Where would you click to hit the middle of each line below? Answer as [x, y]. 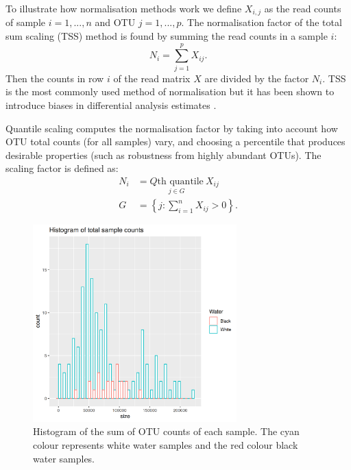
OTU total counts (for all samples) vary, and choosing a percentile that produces [175, 141]
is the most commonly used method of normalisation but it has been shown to [170, 91]
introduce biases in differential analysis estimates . [111, 104]
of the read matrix [152, 78]
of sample [26, 22]
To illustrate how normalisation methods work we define [124, 8]
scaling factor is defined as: [62, 168]
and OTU [115, 22]
